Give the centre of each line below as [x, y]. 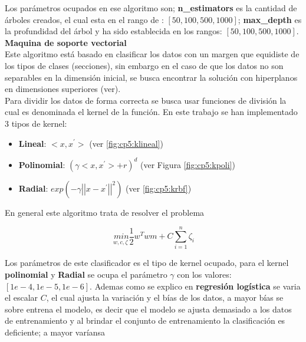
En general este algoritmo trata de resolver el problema [105, 212]
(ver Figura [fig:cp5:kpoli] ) [188, 164]
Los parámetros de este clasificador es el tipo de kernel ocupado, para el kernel [147, 263]
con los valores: [204, 274]
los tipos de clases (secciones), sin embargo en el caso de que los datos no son [144, 65]
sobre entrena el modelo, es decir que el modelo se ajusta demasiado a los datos [148, 309]
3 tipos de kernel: [36, 123]
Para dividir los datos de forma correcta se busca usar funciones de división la [146, 100]
